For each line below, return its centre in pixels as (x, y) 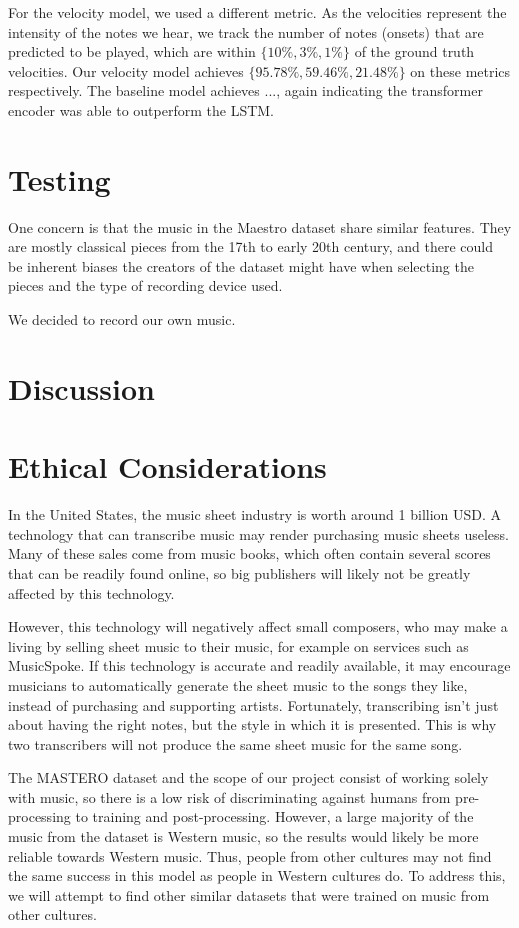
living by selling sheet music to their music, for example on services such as (238, 645)
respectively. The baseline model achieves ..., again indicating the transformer (245, 90)
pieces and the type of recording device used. (145, 285)
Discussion (81, 387)
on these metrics (460, 70)
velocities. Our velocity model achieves (126, 70)
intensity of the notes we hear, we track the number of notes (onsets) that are (246, 31)
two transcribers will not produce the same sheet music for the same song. (235, 743)
